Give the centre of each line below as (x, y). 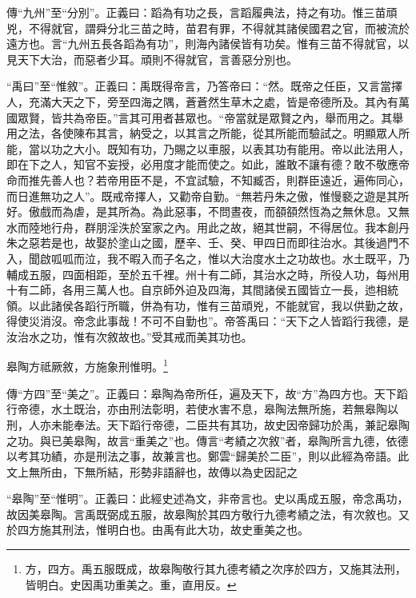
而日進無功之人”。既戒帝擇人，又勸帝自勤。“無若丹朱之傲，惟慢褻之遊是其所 (208, 195)
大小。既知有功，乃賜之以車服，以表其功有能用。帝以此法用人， (241, 148)
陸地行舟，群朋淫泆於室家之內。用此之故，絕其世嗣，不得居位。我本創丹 (219, 227)
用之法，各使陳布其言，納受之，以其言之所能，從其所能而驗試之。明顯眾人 (202, 133)
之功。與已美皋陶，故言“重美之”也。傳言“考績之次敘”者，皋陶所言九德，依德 (208, 440)
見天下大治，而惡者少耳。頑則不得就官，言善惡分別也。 (152, 59)
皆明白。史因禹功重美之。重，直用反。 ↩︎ (131, 584)
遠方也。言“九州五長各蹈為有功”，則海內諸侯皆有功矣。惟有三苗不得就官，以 (208, 44)
